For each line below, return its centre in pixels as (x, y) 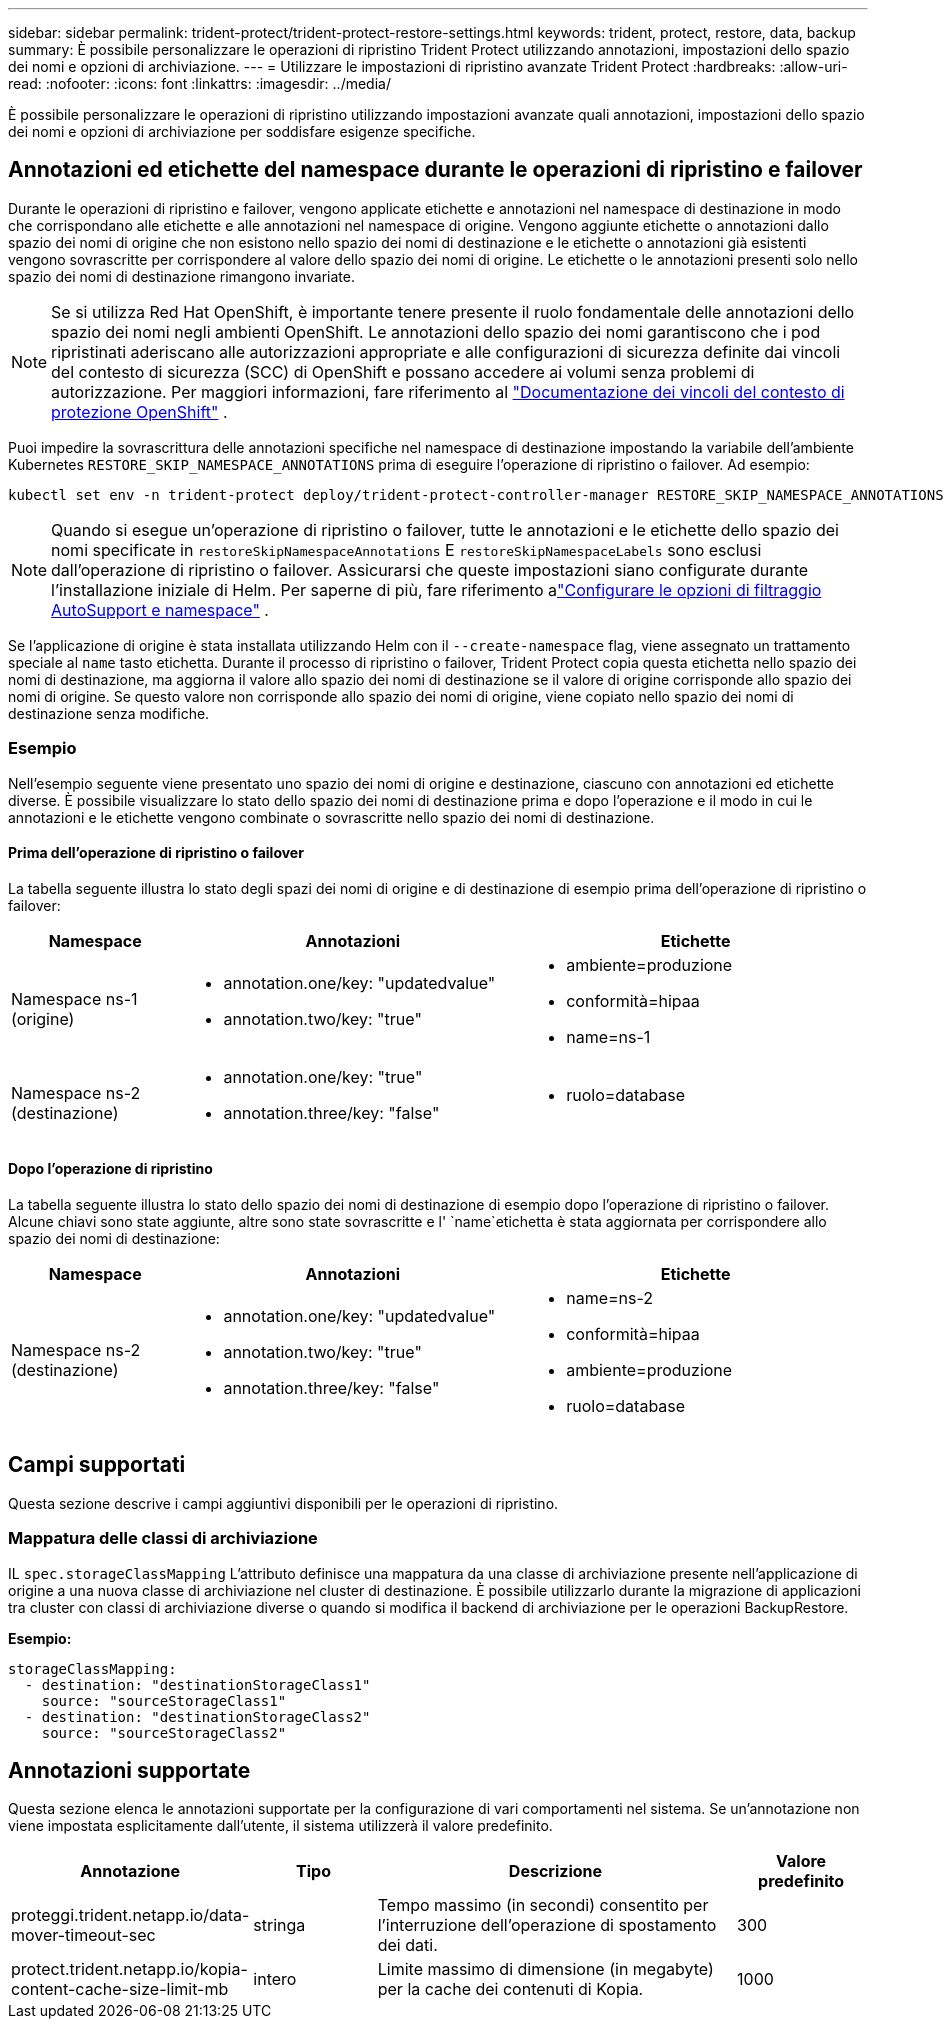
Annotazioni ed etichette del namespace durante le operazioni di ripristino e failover (435, 170)
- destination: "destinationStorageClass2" (197, 1716)
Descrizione (555, 1871)
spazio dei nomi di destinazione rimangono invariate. (181, 276)
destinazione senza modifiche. (109, 713)
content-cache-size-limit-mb (120, 1989)
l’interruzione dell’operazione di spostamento (547, 1925)
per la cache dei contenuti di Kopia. (510, 1989)
